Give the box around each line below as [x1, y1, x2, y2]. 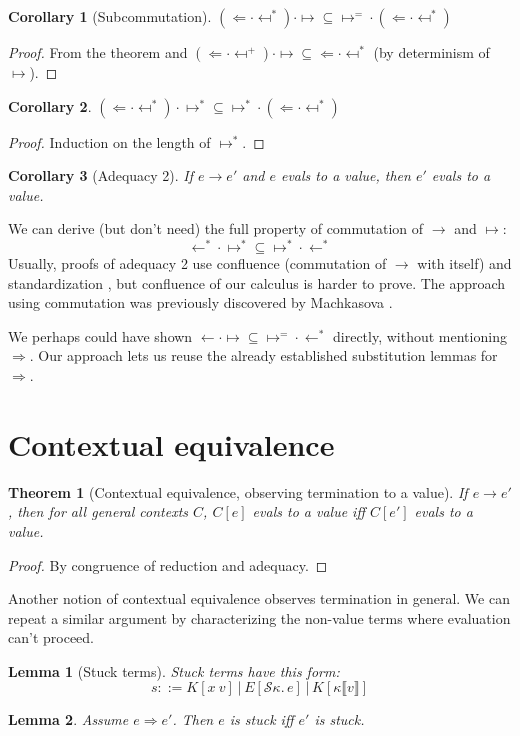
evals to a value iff [252, 501, 365, 522]
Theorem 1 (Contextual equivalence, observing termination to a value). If [8, 481, 468, 502]
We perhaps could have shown [8, 325, 193, 346]
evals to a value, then [280, 165, 411, 186]
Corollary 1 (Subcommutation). [8, 6, 212, 26]
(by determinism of [373, 42, 490, 62]
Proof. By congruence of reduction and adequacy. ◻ [8, 554, 328, 575]
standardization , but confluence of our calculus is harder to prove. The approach [8, 272, 506, 293]
